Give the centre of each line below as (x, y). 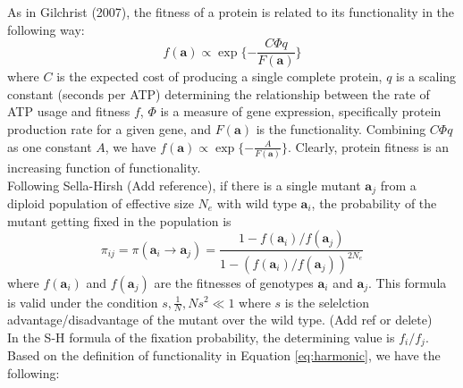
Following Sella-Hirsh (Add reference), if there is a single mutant (184, 185)
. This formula (408, 282)
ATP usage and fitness (69, 111)
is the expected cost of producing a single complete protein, (219, 76)
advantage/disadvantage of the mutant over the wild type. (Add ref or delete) (220, 320)
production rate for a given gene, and (109, 129)
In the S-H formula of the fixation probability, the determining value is (201, 337)
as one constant (50, 146)
